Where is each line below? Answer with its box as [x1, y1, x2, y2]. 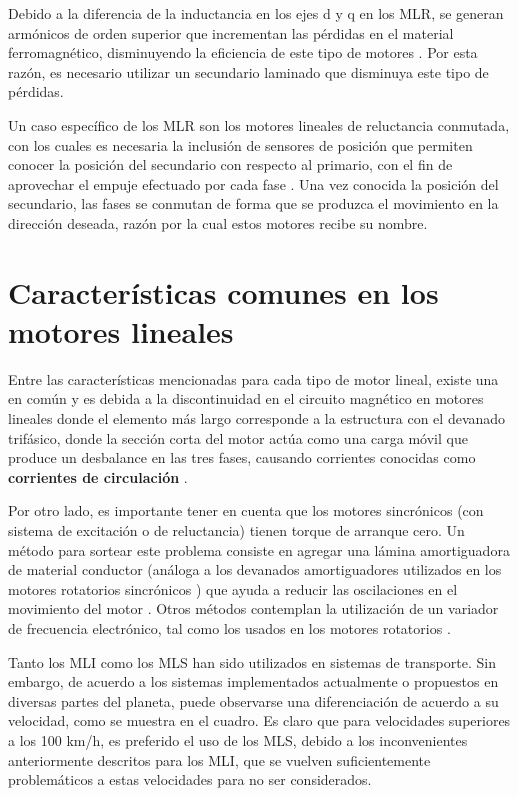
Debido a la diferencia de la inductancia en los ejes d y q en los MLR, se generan [8, 3, 504, 23]
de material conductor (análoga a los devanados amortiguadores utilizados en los [8, 559, 502, 580]
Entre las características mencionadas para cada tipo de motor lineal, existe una [8, 368, 499, 389]
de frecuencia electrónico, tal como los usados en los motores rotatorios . [8, 617, 451, 638]
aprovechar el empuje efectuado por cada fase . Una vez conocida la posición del [8, 173, 499, 194]
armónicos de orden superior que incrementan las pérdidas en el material [8, 22, 454, 43]
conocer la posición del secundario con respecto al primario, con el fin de [8, 154, 453, 175]
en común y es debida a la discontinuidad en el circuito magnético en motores [8, 388, 484, 409]
